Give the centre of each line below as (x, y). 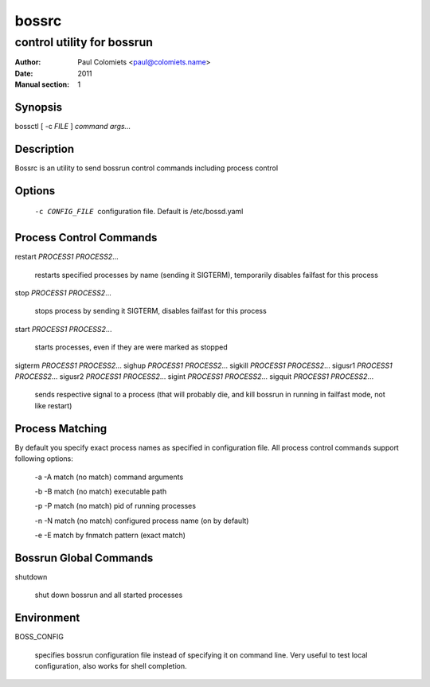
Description (45, 148)
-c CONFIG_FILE (64, 212)
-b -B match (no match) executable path (101, 491)
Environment (47, 618)
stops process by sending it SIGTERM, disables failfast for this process (150, 311)
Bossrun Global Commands (84, 558)
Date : (24, 73)
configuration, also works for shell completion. (111, 666)
